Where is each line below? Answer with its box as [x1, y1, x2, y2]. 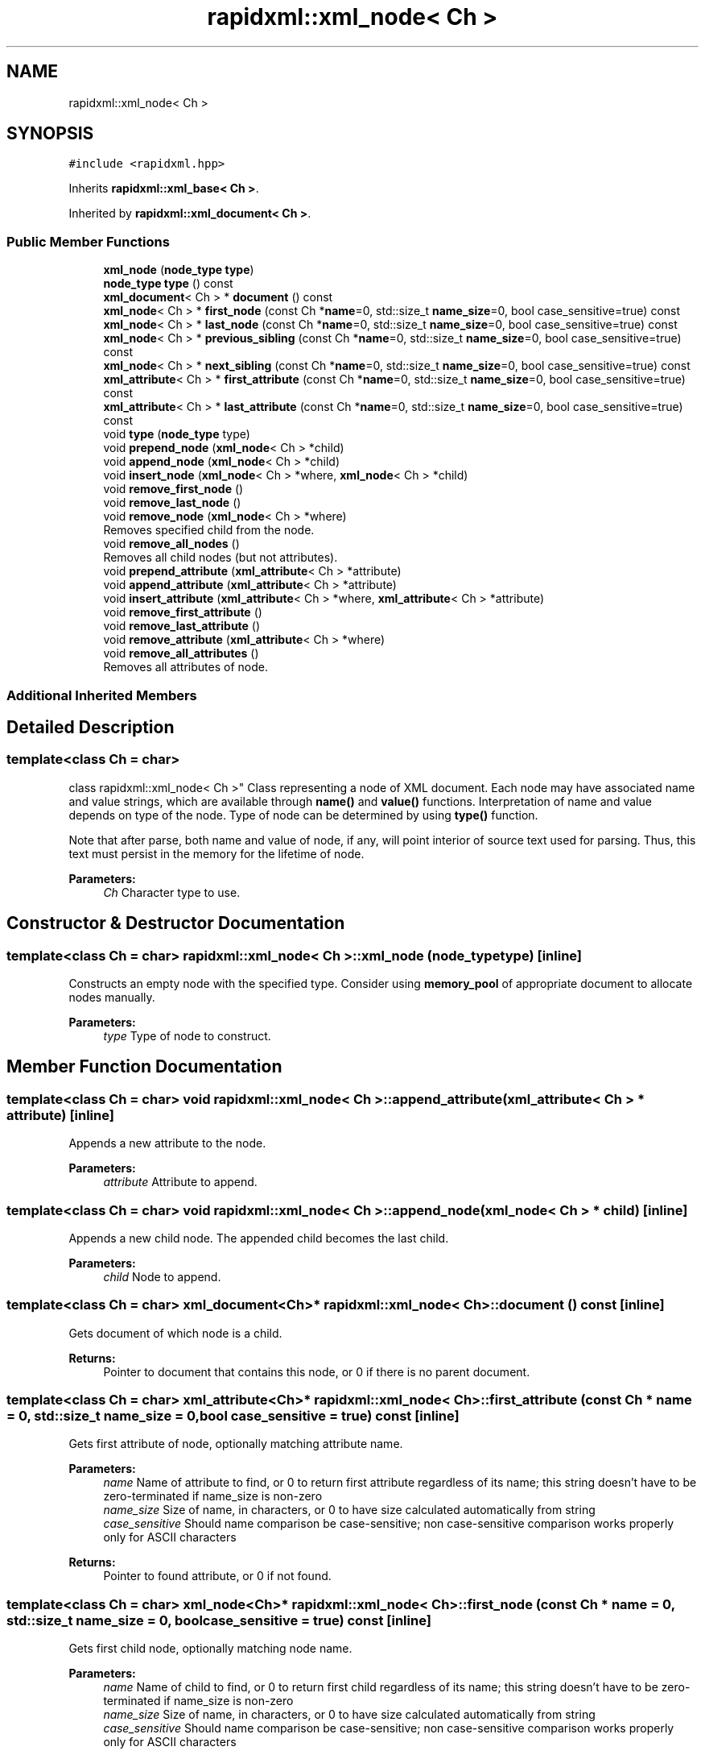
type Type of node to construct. [103, 1029, 271, 1043]
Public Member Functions [6, 233, 170, 250]
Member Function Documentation [6, 1056, 282, 1077]
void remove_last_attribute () [103, 619, 261, 633]
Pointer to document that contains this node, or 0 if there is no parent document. [103, 1364, 530, 1379]
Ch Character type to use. [103, 885, 241, 899]
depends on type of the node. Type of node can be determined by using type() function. [68, 807, 538, 822]
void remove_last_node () [103, 496, 241, 510]
